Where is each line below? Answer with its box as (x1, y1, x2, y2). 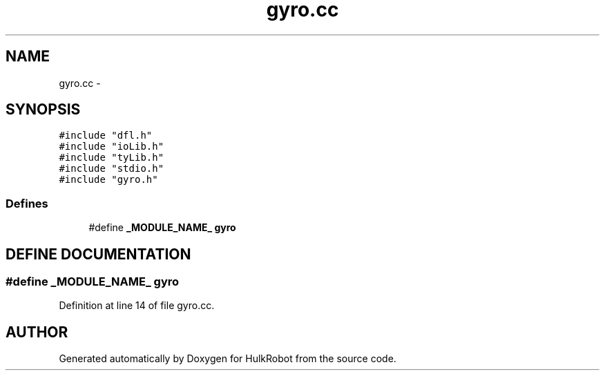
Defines (6, 196, 48, 210)
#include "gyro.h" (59, 174, 158, 186)
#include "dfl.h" (59, 130, 153, 141)
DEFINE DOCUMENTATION (6, 245, 191, 263)
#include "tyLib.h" (59, 152, 164, 164)
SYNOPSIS (6, 101, 81, 119)
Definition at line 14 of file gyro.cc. (59, 299, 215, 312)
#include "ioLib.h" (59, 141, 164, 152)
